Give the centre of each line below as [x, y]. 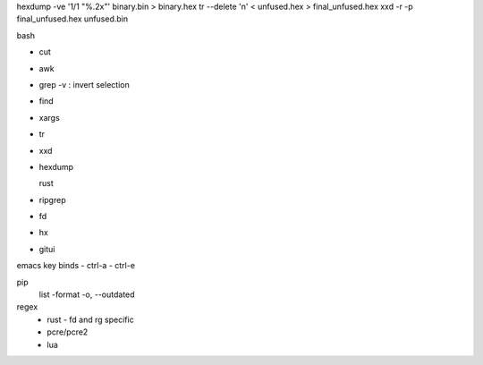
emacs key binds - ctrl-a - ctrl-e [76, 266]
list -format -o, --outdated [87, 294]
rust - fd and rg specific [90, 319]
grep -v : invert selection [84, 84]
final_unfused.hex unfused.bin [72, 19]
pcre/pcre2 [68, 332]
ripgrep [52, 199]
